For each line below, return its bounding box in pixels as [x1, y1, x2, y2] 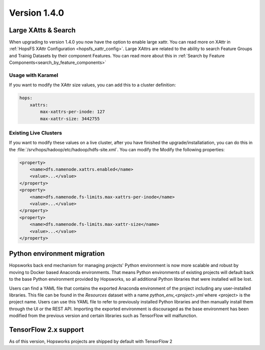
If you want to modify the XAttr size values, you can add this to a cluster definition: [9, 82, 176, 88]
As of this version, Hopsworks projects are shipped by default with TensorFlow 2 [9, 339, 173, 345]
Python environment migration [9, 249, 105, 258]
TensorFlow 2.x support [9, 325, 84, 334]
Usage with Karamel [9, 72, 58, 79]
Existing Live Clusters [9, 129, 62, 136]
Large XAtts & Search [9, 26, 76, 34]
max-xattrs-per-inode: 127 [40, 109, 105, 115]
